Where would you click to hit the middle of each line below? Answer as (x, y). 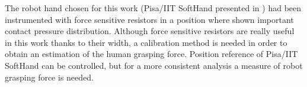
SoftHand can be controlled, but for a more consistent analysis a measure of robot (154, 65)
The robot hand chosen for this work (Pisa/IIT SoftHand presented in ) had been (153, 8)
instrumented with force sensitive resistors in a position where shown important (149, 19)
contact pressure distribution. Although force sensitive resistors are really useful (150, 31)
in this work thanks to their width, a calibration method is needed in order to (146, 42)
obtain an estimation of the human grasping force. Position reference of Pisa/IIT (151, 54)
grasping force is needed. (49, 77)
